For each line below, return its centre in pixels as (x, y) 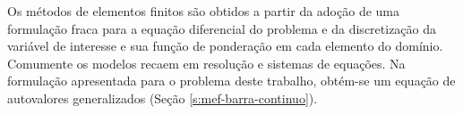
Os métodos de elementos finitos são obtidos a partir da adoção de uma (204, 11)
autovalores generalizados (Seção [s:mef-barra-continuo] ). (163, 98)
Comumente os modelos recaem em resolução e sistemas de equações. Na (206, 63)
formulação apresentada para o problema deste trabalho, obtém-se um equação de (231, 81)
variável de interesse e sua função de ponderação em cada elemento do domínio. (225, 46)
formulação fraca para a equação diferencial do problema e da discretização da (222, 28)
